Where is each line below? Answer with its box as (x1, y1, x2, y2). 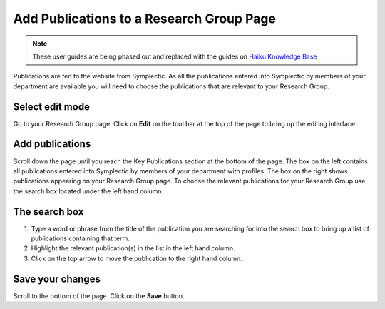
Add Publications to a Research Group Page (13, 11, 276, 26)
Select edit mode (13, 101, 91, 113)
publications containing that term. (31, 234, 130, 243)
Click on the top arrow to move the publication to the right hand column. (31, 254, 242, 263)
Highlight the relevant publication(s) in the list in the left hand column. (31, 244, 235, 253)
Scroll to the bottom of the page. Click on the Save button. (13, 291, 185, 300)
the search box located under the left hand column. (13, 186, 164, 196)
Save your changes (13, 273, 101, 285)
